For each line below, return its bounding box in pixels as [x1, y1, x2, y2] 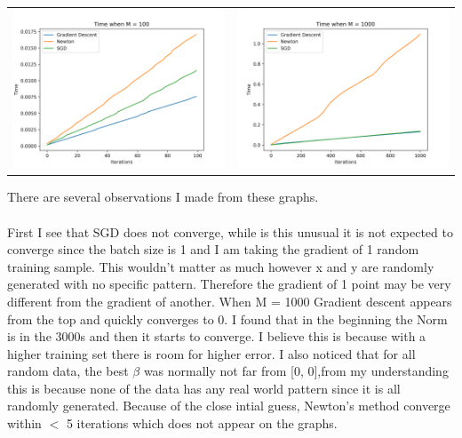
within [7, 414, 42, 433]
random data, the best [7, 362, 129, 380]
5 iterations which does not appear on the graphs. [66, 414, 338, 433]
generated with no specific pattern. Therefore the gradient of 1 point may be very [7, 275, 451, 293]
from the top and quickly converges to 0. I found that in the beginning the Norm [7, 309, 448, 328]
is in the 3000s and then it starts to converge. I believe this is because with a [7, 327, 426, 346]
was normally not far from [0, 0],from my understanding [143, 362, 449, 380]
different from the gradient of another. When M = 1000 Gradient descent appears [7, 291, 452, 310]
